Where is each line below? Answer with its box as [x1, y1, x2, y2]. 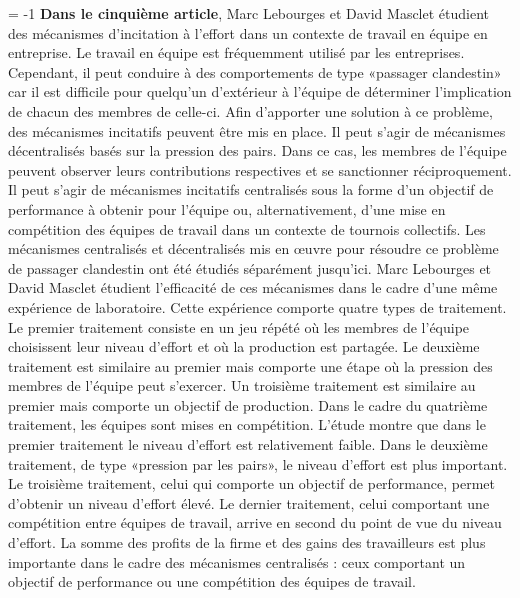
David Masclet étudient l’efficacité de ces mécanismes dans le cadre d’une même [8, 277, 498, 298]
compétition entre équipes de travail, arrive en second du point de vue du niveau [8, 512, 502, 533]
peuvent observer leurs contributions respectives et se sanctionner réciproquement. [8, 159, 512, 180]
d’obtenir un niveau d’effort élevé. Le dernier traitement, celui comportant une [8, 492, 490, 513]
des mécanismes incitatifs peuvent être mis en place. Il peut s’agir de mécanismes [8, 120, 506, 141]
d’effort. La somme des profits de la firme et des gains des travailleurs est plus [8, 532, 486, 553]
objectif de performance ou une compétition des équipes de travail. [8, 571, 416, 592]
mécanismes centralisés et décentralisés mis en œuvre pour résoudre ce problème [8, 238, 499, 259]
